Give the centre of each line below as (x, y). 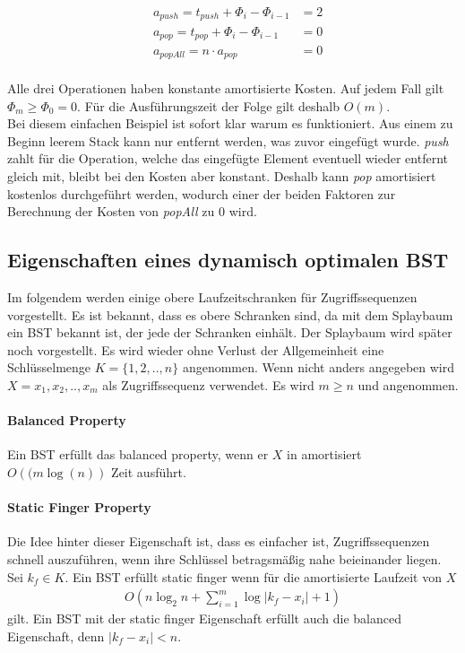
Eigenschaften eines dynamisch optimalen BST (228, 260)
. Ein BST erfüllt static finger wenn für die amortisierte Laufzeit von (253, 576)
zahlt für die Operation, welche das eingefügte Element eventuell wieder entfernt (228, 158)
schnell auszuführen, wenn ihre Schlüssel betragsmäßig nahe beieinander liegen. (224, 558)
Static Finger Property (79, 507)
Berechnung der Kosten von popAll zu (111, 211)
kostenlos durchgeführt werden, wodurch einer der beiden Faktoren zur (202, 193)
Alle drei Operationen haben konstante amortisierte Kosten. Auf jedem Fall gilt (226, 88)
